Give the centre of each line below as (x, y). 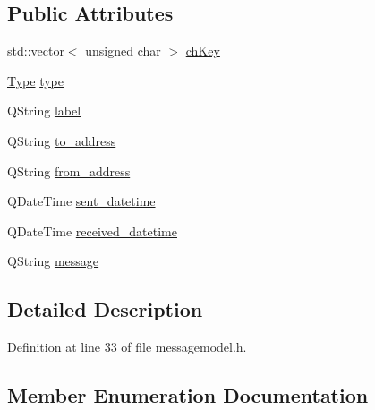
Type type (36, 80)
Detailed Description (105, 309)
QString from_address (69, 171)
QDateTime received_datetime (92, 231)
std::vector (36, 51)
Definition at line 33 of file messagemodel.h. (127, 347)
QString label (44, 111)
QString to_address (62, 140)
